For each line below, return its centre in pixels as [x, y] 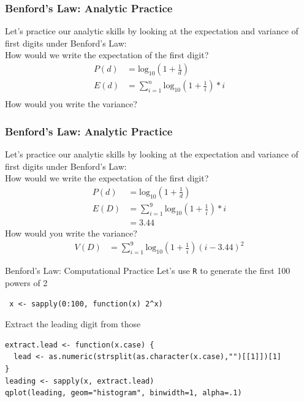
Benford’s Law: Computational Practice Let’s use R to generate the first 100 [148, 271]
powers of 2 [26, 283]
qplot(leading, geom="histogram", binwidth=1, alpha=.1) [123, 393]
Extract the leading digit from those [73, 324]
